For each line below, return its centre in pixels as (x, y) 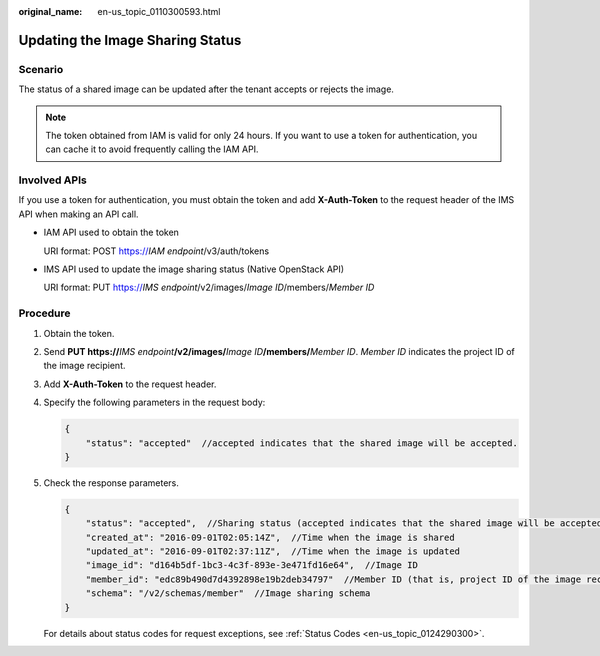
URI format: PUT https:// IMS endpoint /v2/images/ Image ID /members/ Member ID (209, 287)
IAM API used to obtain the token (111, 232)
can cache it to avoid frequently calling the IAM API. (152, 149)
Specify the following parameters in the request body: (154, 402)
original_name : (50, 11)
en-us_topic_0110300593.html (159, 11)
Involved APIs (52, 180)
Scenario (41, 69)
